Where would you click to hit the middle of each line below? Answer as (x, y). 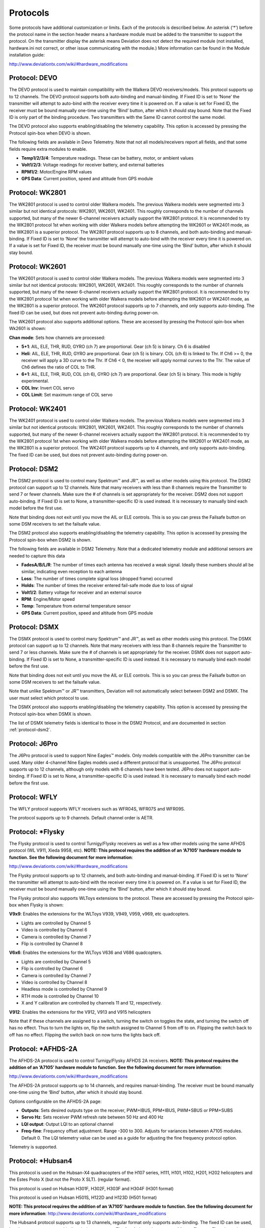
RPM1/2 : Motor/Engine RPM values (57, 171)
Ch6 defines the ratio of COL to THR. (59, 367)
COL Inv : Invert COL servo (48, 388)
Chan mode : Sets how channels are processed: (57, 337)
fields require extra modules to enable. (48, 149)
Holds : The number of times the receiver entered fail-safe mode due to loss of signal (107, 586)
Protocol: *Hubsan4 (41, 1161)
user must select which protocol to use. (49, 698)
